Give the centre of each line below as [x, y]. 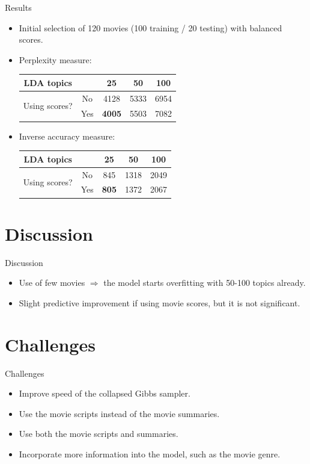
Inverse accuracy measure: [67, 136]
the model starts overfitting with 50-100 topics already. [205, 283]
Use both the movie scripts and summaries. [99, 434]
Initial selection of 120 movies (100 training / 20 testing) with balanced [150, 27]
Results [18, 7]
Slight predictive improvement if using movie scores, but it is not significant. [160, 302]
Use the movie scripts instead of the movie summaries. [119, 413]
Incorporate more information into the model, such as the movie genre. [150, 453]
